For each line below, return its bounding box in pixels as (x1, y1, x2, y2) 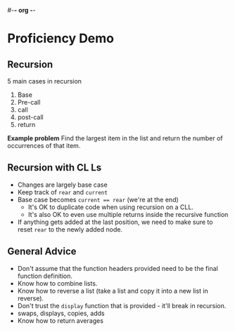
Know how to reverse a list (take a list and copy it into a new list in (17, 286, 209, 295)
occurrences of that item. (7, 142, 81, 150)
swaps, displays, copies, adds (17, 309, 105, 317)
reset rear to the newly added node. (17, 225, 123, 234)
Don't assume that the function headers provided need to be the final (17, 264, 218, 272)
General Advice (7, 246, 77, 258)
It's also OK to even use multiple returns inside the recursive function (27, 210, 229, 218)
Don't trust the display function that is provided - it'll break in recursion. (17, 301, 227, 310)
